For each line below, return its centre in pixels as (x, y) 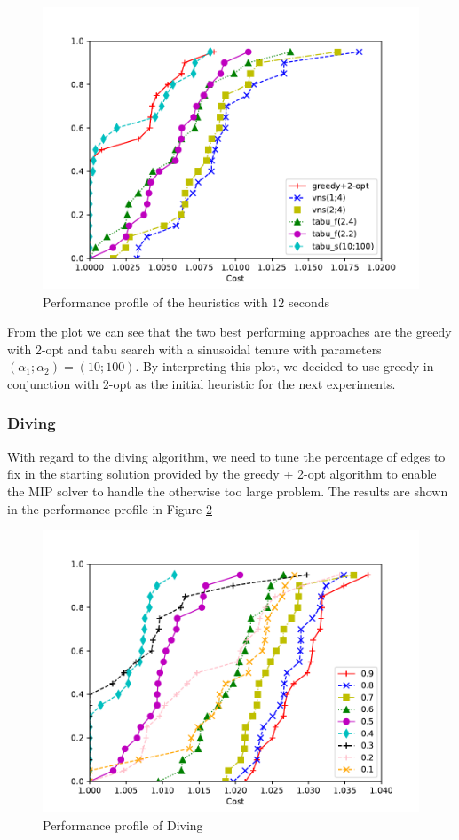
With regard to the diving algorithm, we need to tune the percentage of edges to (226, 456)
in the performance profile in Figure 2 (110, 508)
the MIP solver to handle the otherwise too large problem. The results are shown (228, 491)
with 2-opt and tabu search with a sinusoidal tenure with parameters (194, 349)
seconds (309, 301)
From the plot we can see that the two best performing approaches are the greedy (229, 332)
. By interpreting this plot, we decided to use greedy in (285, 366)
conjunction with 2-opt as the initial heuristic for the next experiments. (202, 383)
